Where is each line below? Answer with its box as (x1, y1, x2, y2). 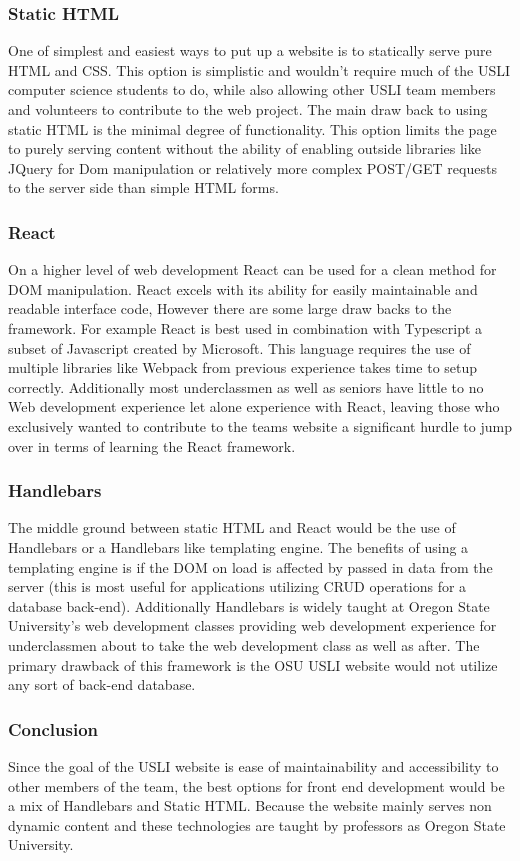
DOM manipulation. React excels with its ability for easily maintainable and (8, 278, 478, 299)
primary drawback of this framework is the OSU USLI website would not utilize (8, 654, 498, 675)
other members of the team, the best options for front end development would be (8, 775, 505, 796)
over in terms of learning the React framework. (8, 435, 296, 456)
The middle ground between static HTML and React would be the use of (8, 517, 456, 538)
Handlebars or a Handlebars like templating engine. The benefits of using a (8, 536, 469, 557)
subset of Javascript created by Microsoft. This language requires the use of (8, 337, 471, 358)
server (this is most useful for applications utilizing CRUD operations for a (8, 576, 467, 597)
